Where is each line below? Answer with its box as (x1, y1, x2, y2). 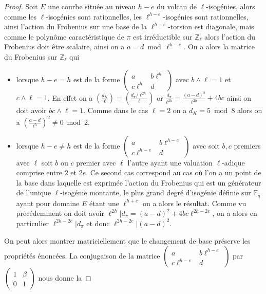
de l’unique (16, 187, 51, 198)
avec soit (193, 140, 220, 151)
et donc (86, 217, 110, 228)
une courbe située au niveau (48, 1, 136, 11)
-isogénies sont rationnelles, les (46, 11, 142, 22)
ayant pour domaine (16, 197, 80, 208)
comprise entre (16, 167, 62, 178)
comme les (4, 11, 37, 22)
